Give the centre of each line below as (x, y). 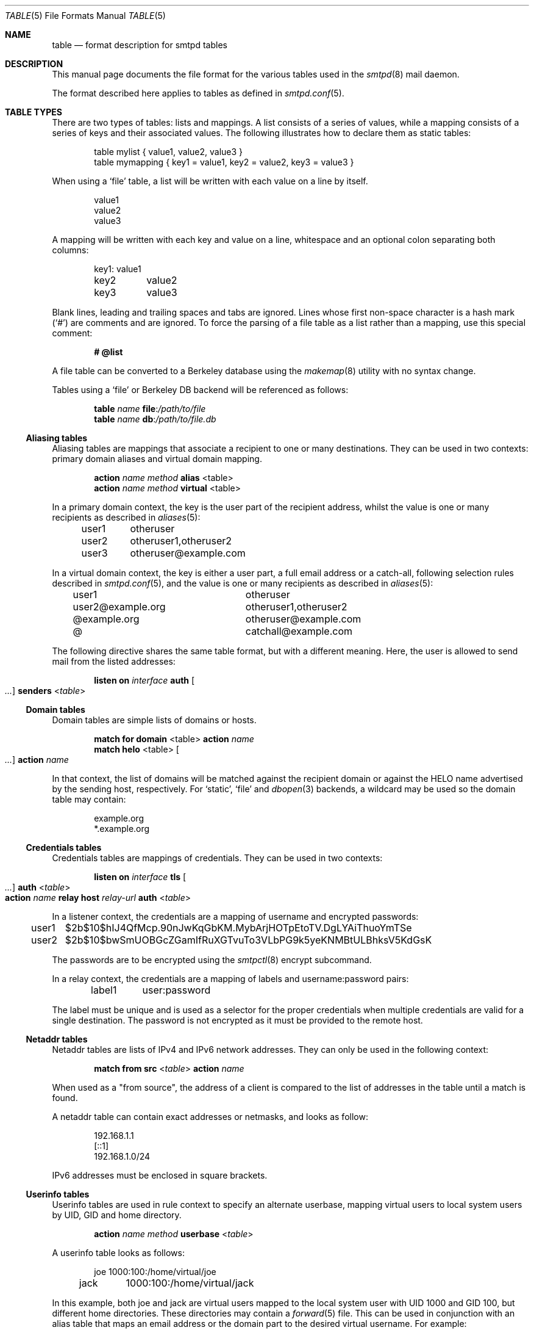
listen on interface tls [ (140, 877)
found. (65, 1098)
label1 (104, 990)
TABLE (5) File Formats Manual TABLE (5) (85, 16)
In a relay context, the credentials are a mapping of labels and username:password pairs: (230, 979)
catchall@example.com (299, 631)
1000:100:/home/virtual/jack (190, 1283)
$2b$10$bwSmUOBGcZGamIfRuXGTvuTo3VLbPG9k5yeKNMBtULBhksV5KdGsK (248, 940)
